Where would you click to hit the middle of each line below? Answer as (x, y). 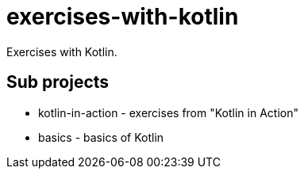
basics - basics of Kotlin (101, 137)
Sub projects (58, 82)
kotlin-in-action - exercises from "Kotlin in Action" (168, 112)
